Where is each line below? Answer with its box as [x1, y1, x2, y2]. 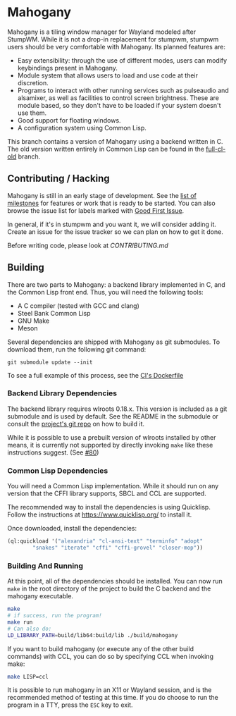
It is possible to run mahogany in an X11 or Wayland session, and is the [7, 686, 212, 694]
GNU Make [17, 316, 50, 325]
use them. [17, 109, 47, 117]
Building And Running [7, 561, 83, 571]
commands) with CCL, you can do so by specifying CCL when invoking [7, 652, 213, 660]
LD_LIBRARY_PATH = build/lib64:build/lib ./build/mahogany [7, 631, 178, 638]
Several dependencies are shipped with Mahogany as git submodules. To [7, 338, 221, 346]
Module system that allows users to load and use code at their [17, 71, 199, 80]
